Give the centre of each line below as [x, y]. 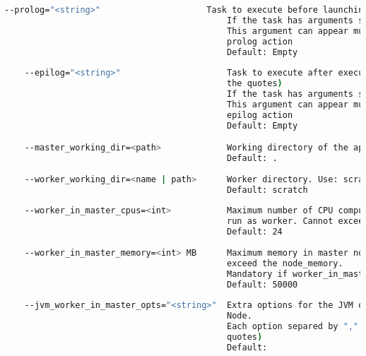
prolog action [260, 41]
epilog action [260, 115]
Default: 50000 [262, 284]
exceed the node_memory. [285, 263]
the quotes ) [255, 84]
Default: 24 [255, 232]
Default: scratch [267, 190]
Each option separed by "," [293, 327]
